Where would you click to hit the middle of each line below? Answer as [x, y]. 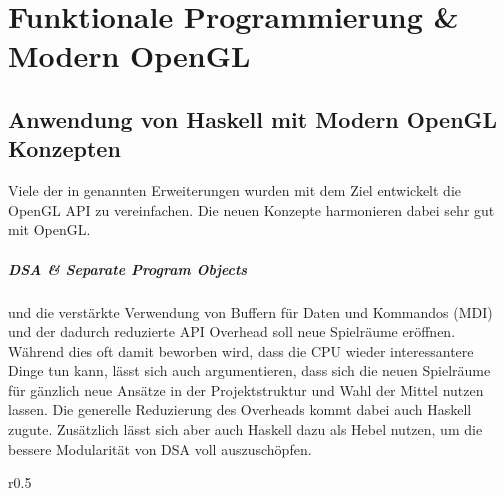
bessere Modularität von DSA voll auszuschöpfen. [160, 448]
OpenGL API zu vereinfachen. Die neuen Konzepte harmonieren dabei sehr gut [251, 209]
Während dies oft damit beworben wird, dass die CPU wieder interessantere [241, 350]
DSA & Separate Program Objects [128, 268]
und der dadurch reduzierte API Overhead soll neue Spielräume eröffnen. [232, 331]
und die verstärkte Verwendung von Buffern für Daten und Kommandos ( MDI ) [250, 311]
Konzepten [64, 148]
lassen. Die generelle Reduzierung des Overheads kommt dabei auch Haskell [240, 409]
